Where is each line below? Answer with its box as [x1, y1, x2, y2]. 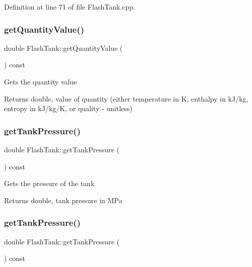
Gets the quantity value [4, 76, 77, 86]
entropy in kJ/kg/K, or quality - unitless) [4, 103, 133, 114]
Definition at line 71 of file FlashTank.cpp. [4, 2, 135, 12]
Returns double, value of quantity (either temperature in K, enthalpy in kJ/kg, [4, 93, 248, 104]
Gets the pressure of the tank [4, 178, 95, 189]
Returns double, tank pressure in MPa [4, 195, 122, 205]
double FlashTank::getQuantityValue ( [4, 42, 123, 53]
